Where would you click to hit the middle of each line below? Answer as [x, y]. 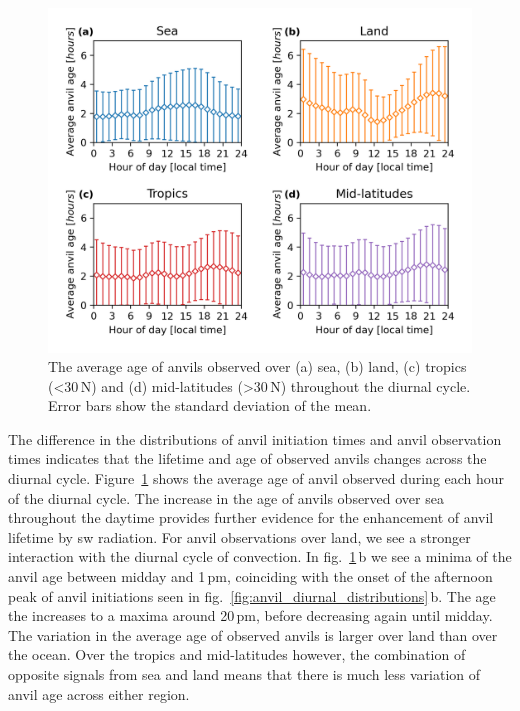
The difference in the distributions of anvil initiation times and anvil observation [255, 438]
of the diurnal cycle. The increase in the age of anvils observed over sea [226, 497]
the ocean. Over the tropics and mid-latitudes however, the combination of [237, 654]
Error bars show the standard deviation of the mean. [210, 405]
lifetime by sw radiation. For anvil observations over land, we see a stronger [239, 536]
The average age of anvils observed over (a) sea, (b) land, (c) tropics [257, 366]
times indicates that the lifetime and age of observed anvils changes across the [247, 458]
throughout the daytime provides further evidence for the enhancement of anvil [251, 517]
